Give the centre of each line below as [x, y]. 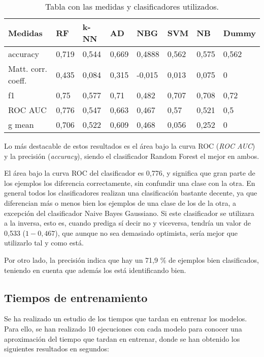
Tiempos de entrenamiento [76, 297]
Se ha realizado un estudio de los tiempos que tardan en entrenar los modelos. [126, 319]
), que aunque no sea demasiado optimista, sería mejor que [146, 232]
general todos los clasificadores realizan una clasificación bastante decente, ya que [131, 193]
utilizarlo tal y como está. [44, 243]
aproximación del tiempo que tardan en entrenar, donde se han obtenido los [122, 338]
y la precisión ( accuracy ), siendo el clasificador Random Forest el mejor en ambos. [132, 156]
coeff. [18, 80]
